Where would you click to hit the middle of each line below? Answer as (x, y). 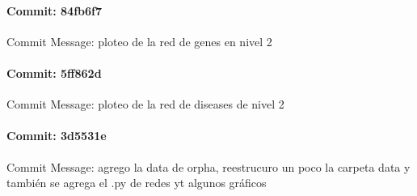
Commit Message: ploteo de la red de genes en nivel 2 (139, 41)
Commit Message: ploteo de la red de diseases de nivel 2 (145, 104)
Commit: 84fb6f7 (55, 10)
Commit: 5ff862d (54, 72)
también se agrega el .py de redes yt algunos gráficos (137, 183)
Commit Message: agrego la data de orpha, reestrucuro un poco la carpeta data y (208, 166)
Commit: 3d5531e (57, 136)
